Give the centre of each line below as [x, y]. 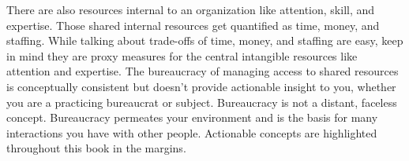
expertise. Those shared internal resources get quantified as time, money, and [193, 25]
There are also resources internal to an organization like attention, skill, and [191, 9]
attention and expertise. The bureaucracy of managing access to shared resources [203, 71]
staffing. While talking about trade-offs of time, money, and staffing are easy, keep [205, 40]
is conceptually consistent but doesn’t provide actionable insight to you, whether [201, 86]
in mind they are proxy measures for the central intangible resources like [182, 55]
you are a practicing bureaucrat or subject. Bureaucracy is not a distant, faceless [202, 102]
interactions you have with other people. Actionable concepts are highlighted [192, 132]
